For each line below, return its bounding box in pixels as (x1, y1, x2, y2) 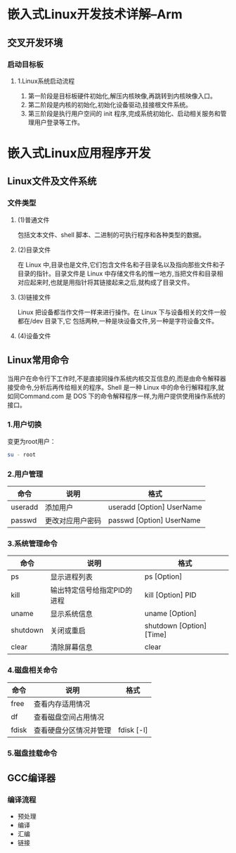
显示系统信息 (50, 609, 93, 619)
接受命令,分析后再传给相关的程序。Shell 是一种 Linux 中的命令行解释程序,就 (7, 383, 225, 391)
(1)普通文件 (17, 215, 50, 224)
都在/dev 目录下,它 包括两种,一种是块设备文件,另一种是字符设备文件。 (17, 316, 218, 325)
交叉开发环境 (7, 37, 63, 49)
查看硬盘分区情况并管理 (34, 725, 112, 735)
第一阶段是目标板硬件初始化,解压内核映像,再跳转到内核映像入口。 (27, 91, 216, 100)
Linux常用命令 (7, 354, 69, 366)
